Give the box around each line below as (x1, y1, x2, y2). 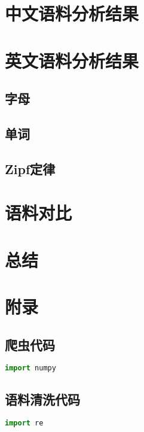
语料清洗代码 (5, 390, 80, 408)
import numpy (5, 364, 56, 373)
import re (5, 418, 44, 427)
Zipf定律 (5, 159, 56, 178)
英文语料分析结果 (5, 48, 139, 72)
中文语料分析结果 (5, 1, 139, 26)
